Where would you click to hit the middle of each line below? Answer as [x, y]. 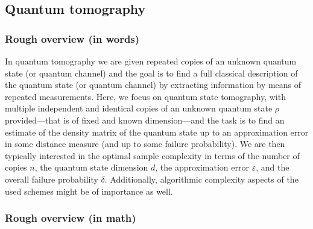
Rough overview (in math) [71, 218]
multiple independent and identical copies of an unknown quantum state [139, 108]
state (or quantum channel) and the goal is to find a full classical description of [151, 73]
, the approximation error [202, 167]
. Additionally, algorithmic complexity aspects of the [201, 179]
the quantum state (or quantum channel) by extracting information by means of [153, 85]
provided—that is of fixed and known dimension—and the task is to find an [145, 120]
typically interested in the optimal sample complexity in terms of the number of [152, 155]
